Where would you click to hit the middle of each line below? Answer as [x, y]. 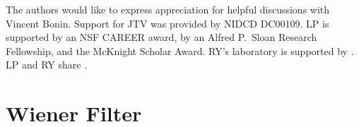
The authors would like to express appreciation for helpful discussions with [168, 9]
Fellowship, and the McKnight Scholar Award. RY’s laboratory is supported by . [180, 50]
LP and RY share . [47, 65]
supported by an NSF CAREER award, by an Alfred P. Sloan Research [161, 37]
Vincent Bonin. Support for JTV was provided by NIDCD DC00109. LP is [167, 23]
